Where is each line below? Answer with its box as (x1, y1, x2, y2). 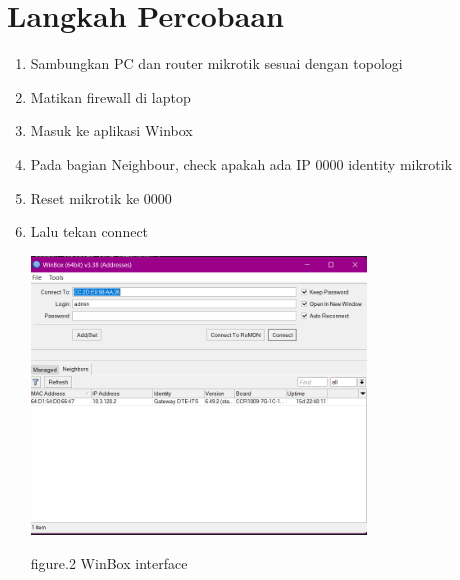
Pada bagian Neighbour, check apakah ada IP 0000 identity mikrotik (30, 153, 453, 174)
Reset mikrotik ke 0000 (30, 187, 172, 208)
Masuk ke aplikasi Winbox (30, 120, 193, 141)
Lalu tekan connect (30, 221, 149, 242)
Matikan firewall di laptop (30, 86, 191, 107)
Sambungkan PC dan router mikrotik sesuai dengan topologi (30, 53, 403, 74)
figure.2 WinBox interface (30, 552, 188, 573)
